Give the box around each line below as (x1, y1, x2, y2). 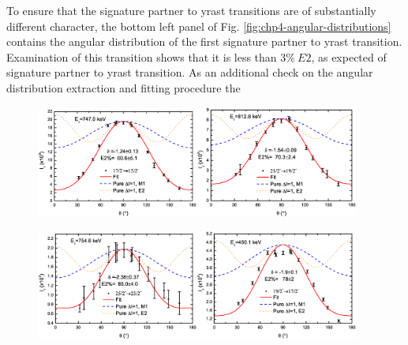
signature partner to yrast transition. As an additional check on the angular (6, 64, 373, 81)
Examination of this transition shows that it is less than (6, 48, 277, 65)
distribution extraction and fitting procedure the (6, 79, 241, 96)
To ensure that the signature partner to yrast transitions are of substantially (6, 2, 376, 18)
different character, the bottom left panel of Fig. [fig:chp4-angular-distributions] (6, 17, 391, 34)
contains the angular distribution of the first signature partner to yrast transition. (6, 33, 402, 50)
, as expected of (311, 48, 387, 65)
